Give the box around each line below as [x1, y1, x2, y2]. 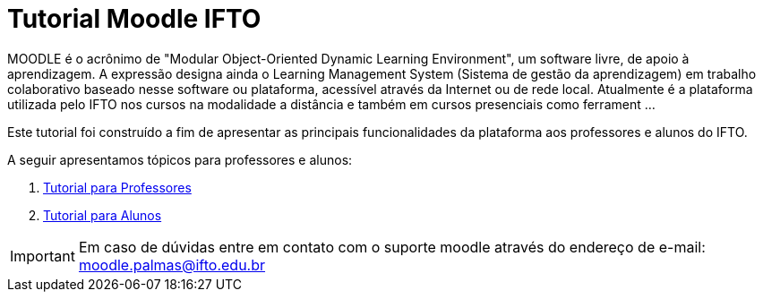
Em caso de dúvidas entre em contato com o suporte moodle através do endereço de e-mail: [78, 237, 706, 256]
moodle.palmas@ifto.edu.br [78, 255, 266, 274]
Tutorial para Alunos [43, 207, 162, 223]
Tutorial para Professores [43, 179, 192, 195]
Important [10, 246, 75, 265]
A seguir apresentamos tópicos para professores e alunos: [7, 151, 353, 167]
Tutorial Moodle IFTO [7, 4, 261, 34]
